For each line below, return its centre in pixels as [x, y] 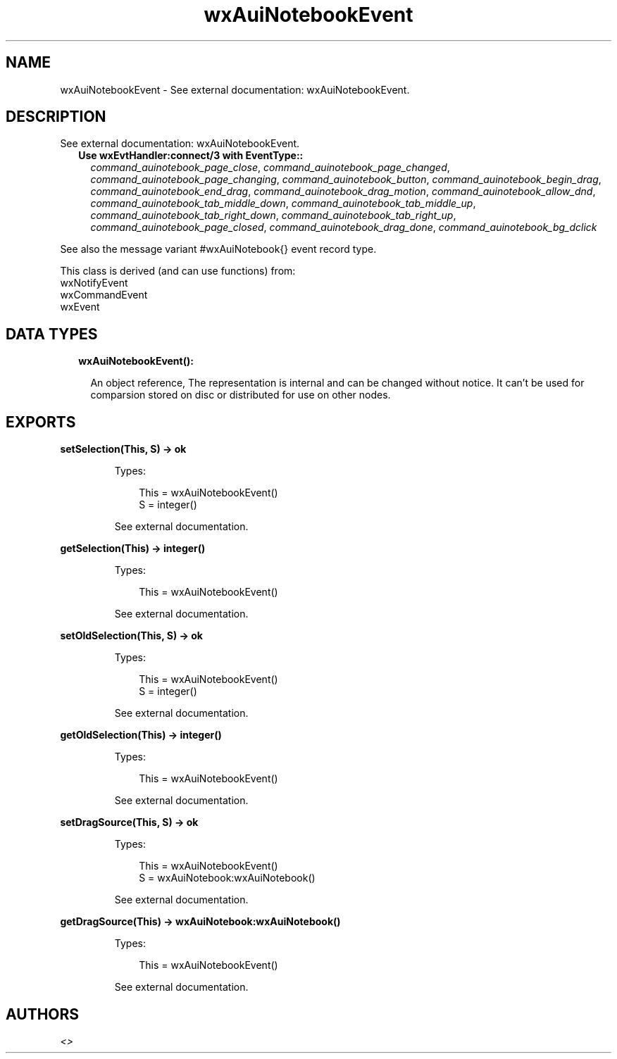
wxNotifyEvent [94, 283]
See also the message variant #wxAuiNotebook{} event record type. [218, 249]
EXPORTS [41, 422]
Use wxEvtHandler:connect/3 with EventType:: [191, 156]
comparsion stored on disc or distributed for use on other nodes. [241, 395]
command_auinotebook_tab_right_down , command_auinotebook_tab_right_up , [273, 215]
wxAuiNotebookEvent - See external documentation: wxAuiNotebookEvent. [235, 89]
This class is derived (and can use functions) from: [178, 271]
